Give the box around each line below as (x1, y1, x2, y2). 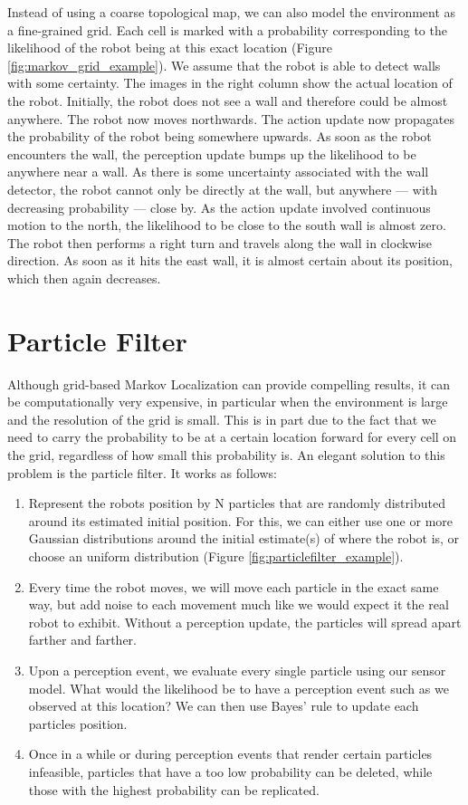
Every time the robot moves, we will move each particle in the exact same (28, 577, 439, 596)
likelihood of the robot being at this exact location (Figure (7, 38, 332, 57)
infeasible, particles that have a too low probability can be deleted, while (28, 762, 433, 781)
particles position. (28, 714, 128, 733)
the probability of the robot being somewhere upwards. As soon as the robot (7, 127, 432, 146)
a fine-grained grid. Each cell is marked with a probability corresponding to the (7, 20, 447, 39)
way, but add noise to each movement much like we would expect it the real (28, 595, 449, 614)
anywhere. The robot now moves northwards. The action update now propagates (7, 109, 454, 128)
